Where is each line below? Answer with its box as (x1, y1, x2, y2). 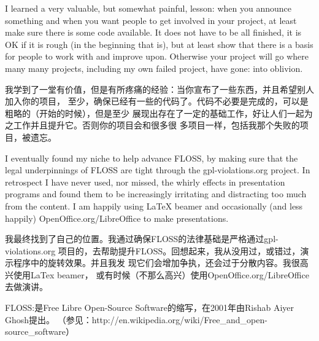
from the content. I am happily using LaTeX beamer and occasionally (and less (5, 199, 303, 212)
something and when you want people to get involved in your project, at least (5, 14, 297, 26)
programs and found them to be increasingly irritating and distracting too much (5, 187, 307, 200)
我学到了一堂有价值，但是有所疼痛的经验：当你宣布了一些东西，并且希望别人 (5, 82, 314, 95)
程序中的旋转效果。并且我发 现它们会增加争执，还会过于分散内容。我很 (13, 256, 300, 269)
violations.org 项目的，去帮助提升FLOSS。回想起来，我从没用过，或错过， (5, 244, 301, 257)
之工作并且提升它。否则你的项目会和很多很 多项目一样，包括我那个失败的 (5, 119, 300, 131)
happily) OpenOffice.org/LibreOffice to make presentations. (5, 211, 229, 224)
